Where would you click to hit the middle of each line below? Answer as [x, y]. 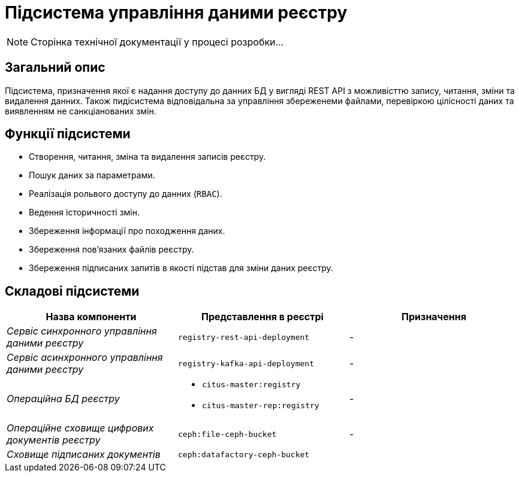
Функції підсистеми [68, 134]
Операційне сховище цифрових [80, 428]
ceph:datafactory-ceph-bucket [244, 454]
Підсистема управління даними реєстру [176, 13]
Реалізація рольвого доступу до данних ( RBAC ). [126, 194]
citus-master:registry [251, 385]
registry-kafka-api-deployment [246, 363]
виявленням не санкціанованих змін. [81, 111]
